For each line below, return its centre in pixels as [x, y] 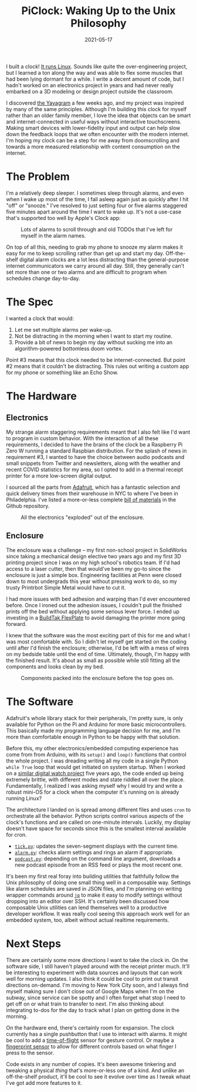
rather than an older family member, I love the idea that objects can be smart [98, 115]
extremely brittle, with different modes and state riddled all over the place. [95, 779]
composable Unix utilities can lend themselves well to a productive [86, 907]
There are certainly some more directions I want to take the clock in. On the [97, 960]
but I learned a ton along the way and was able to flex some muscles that [94, 72]
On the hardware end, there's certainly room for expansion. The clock [90, 1027]
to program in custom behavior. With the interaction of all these [82, 438]
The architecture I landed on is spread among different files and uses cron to [98, 810]
